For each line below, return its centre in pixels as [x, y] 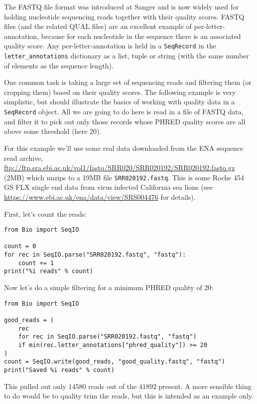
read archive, [24, 158]
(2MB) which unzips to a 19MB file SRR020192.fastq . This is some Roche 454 [124, 177]
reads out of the [113, 386]
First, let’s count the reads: [46, 213]
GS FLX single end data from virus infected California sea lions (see [108, 187]
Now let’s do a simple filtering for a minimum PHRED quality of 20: [109, 287]
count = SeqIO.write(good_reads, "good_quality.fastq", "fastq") [115, 362]
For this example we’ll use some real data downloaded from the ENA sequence [124, 148]
